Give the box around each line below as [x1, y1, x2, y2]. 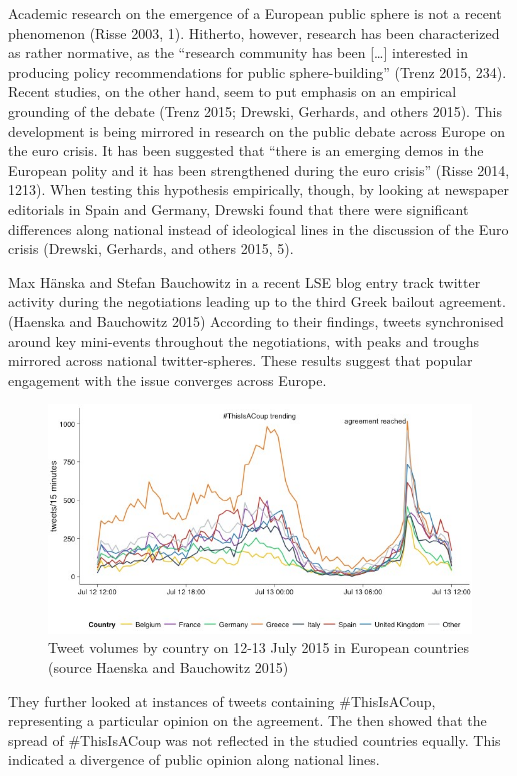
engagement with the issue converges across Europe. [8, 369, 327, 390]
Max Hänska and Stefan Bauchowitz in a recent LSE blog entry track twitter [8, 271, 481, 292]
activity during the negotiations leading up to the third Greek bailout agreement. [8, 291, 506, 312]
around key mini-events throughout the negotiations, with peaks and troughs [8, 330, 480, 351]
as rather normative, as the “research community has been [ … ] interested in [8, 42, 468, 63]
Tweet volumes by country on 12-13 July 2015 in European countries [48, 637, 470, 658]
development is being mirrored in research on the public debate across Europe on [8, 120, 505, 141]
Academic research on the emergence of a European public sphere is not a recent [8, 3, 502, 23]
